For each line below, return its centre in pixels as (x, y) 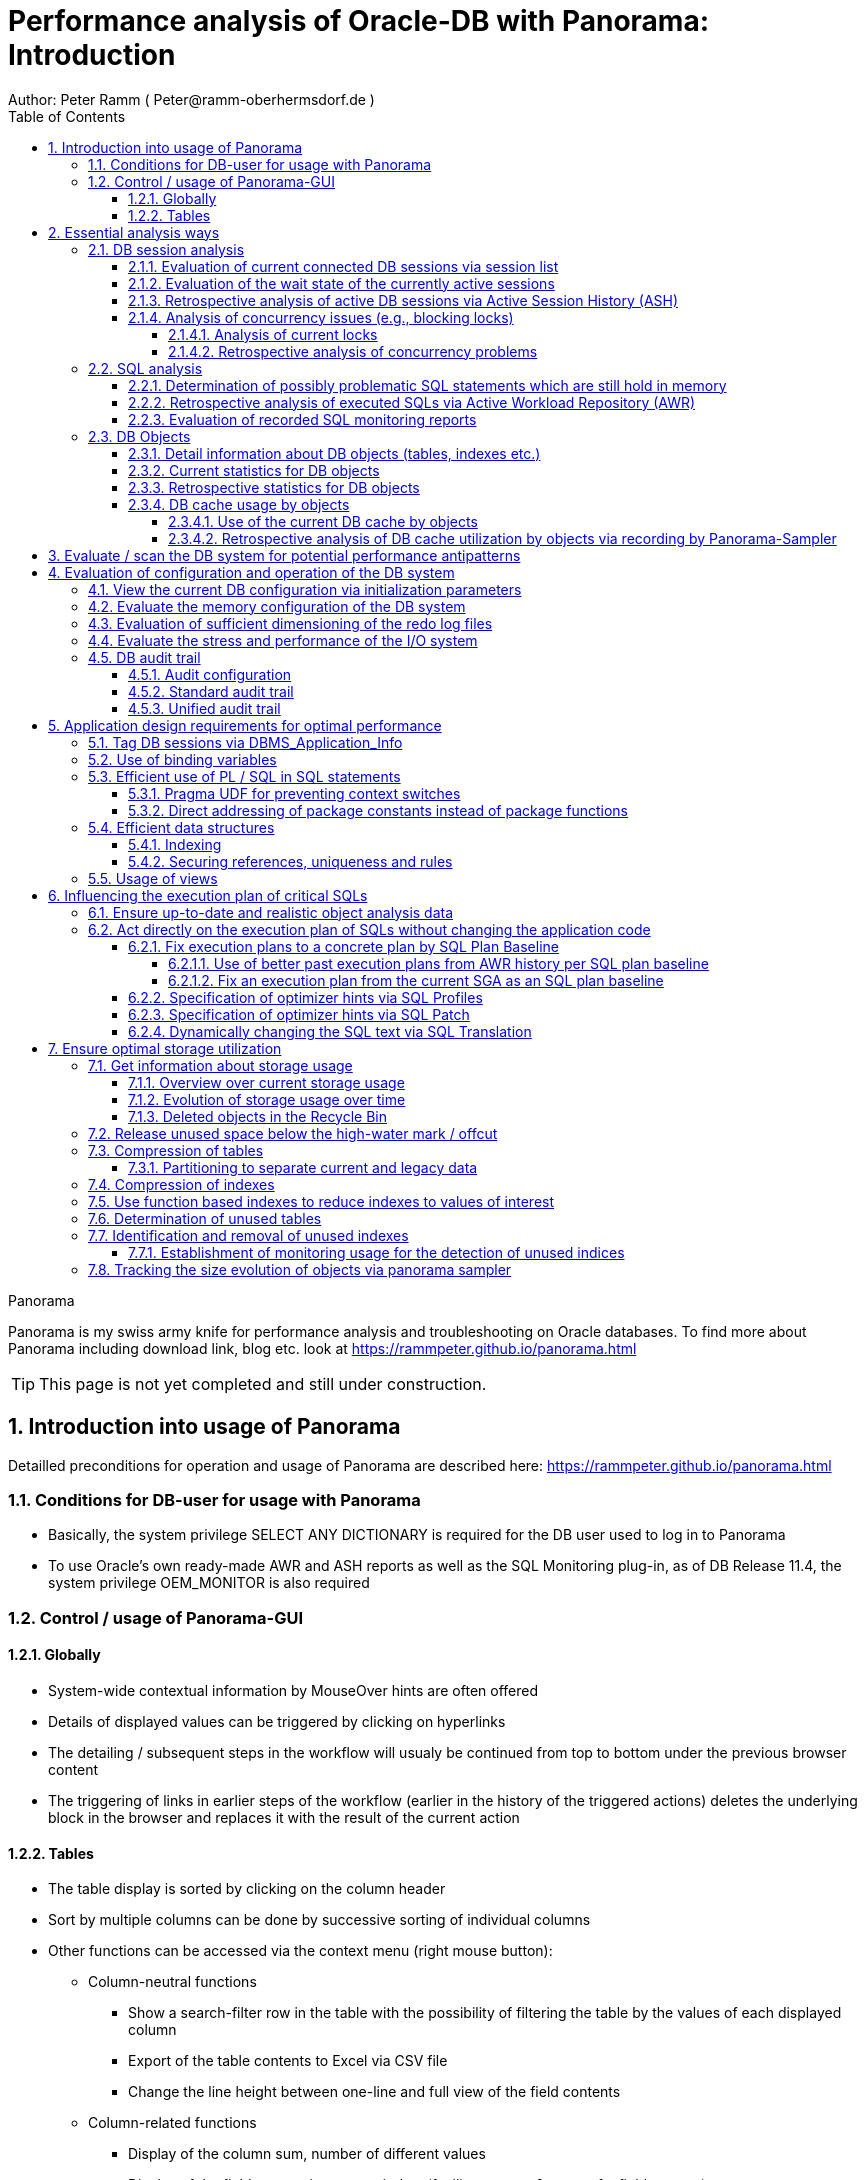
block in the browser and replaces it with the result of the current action (284, 1817)
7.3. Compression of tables (176, 1150)
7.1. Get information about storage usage (220, 1065)
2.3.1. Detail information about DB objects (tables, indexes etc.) (334, 453)
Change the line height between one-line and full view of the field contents (374, 2092)
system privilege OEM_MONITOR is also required (209, 1583)
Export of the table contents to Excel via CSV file (288, 2061)
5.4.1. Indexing (175, 844)
